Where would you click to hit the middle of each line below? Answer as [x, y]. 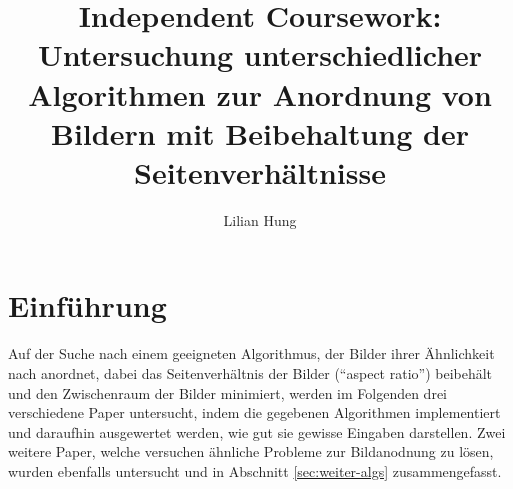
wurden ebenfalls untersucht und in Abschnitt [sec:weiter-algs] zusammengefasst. [255, 470]
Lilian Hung [260, 219]
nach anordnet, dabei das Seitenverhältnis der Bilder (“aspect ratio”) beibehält [250, 373]
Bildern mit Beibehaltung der [260, 132]
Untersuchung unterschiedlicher [260, 54]
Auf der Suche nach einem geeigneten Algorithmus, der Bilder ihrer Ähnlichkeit [251, 353]
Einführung [87, 305]
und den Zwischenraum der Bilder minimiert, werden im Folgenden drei [227, 392]
